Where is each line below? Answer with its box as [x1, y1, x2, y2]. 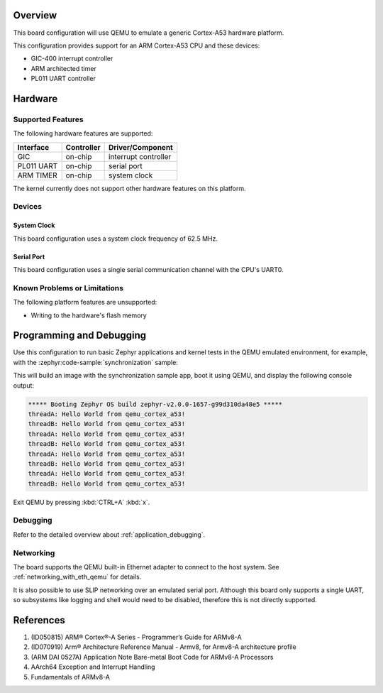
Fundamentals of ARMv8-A [30, 672, 110, 681]
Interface [17, 142, 50, 152]
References [13, 614, 65, 626]
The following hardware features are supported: [13, 129, 153, 138]
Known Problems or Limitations [13, 283, 124, 293]
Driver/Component [108, 142, 173, 152]
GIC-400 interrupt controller [30, 54, 113, 63]
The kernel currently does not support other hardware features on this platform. [13, 184, 246, 192]
